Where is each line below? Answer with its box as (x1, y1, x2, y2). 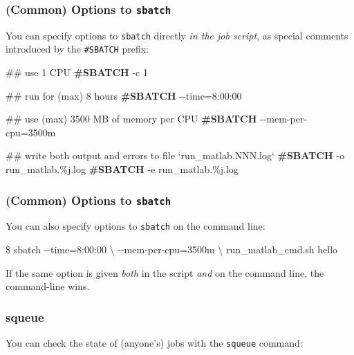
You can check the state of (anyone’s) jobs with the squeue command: (6, 336, 303, 350)
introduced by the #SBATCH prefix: (6, 42, 149, 56)
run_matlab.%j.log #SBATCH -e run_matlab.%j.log (6, 162, 239, 176)
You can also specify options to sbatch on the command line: (6, 219, 265, 233)
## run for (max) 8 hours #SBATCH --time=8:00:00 (6, 88, 242, 102)
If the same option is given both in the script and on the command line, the (6, 265, 324, 280)
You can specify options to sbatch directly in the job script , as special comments (6, 28, 348, 42)
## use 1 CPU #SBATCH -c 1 (6, 65, 148, 80)
